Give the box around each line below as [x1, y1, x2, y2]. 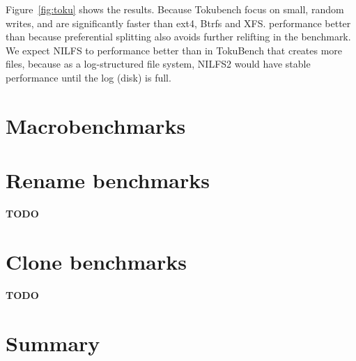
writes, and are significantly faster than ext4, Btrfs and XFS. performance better [6, 15, 351, 30]
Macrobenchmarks [6, 111, 186, 139]
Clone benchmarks [6, 247, 187, 275]
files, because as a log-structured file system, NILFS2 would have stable [6, 56, 311, 71]
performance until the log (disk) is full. [6, 70, 171, 84]
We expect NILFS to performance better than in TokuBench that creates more [6, 43, 343, 57]
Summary [6, 328, 100, 357]
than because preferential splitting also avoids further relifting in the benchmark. [6, 29, 351, 44]
